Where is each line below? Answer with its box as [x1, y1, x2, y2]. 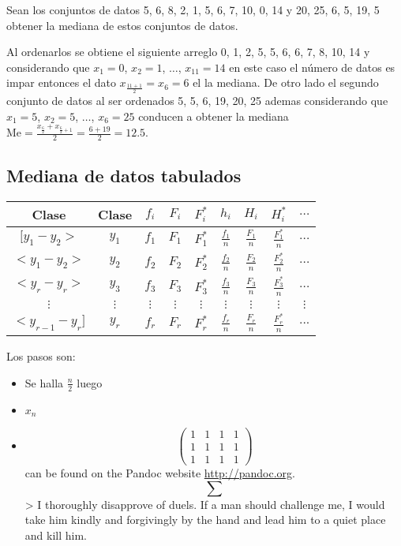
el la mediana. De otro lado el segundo [193, 74, 379, 91]
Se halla [24, 374, 64, 391]
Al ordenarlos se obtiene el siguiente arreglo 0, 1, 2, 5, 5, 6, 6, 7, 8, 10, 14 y [6, 43, 370, 60]
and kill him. [24, 527, 87, 544]
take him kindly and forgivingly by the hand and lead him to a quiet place [24, 511, 386, 528]
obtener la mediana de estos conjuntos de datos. [6, 17, 238, 33]
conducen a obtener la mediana [138, 107, 289, 124]
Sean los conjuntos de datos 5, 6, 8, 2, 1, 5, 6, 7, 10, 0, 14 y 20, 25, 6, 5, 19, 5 [6, 2, 380, 17]
